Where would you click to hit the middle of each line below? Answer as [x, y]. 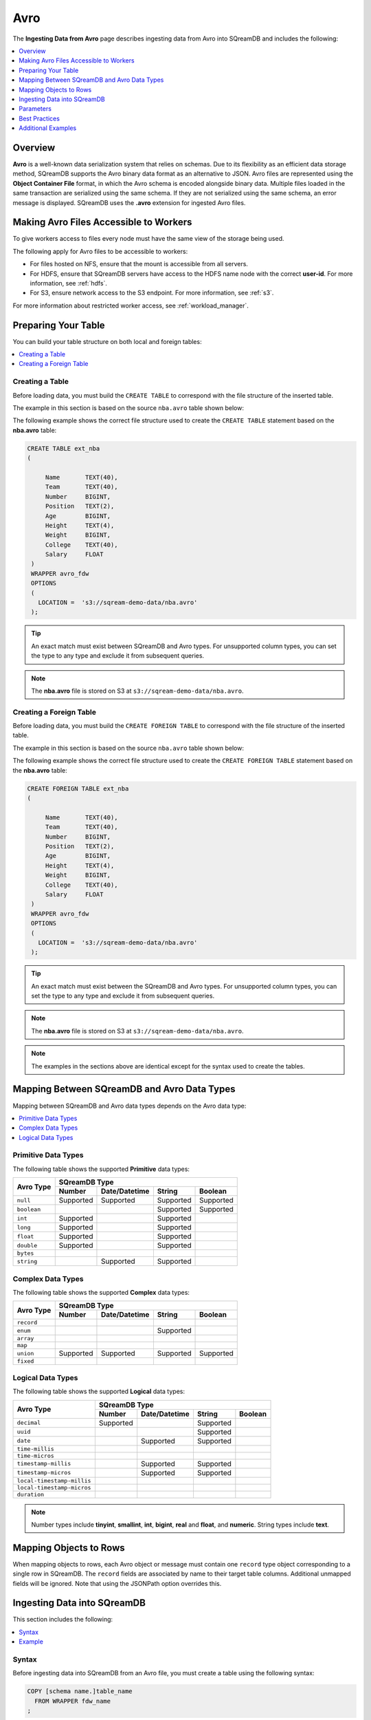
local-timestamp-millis [54, 1480]
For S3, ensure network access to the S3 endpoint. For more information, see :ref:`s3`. [152, 293]
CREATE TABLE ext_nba [64, 448]
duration [31, 1494]
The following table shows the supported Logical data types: [99, 1391]
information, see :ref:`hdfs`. [69, 283]
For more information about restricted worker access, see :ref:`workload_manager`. [131, 305]
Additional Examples [48, 128]
